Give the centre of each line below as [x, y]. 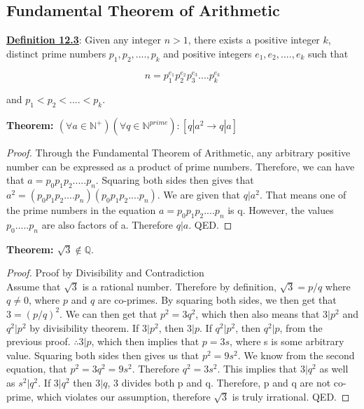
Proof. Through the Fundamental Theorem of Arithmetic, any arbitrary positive [178, 153]
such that [328, 53]
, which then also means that [258, 313]
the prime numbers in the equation [81, 210]
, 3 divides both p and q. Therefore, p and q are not [219, 382]
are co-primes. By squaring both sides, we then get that [217, 300]
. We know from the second [296, 355]
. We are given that [199, 195]
